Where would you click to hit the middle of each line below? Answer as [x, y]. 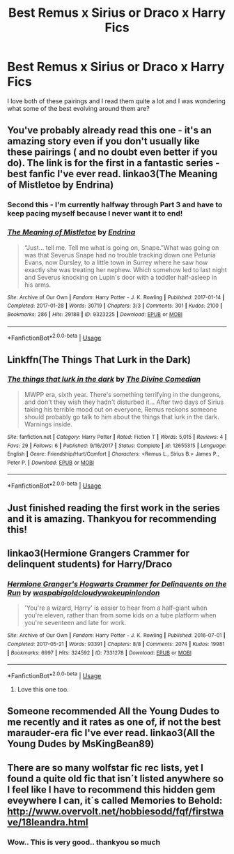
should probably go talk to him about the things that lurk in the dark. [122, 417]
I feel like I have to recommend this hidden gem [111, 789]
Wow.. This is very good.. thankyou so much [84, 842]
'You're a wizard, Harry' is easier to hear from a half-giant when [116, 608]
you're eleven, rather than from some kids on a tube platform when [120, 615]
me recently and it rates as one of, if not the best [114, 722]
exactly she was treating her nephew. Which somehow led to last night [125, 269]
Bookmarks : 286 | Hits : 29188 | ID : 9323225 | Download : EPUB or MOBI [95, 314]
